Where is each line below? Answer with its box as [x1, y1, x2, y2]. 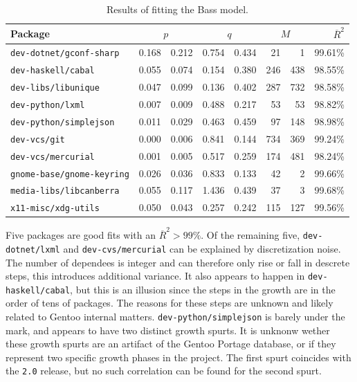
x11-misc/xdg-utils [10, 203, 100, 214]
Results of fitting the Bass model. [107, 2, 248, 16]
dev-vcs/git [10, 134, 65, 145]
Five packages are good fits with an [6, 228, 156, 242]
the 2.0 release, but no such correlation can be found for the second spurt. [6, 363, 322, 378]
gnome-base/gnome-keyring [10, 169, 129, 179]
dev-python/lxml [10, 100, 85, 110]
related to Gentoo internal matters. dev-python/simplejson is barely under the [6, 309, 345, 323]
